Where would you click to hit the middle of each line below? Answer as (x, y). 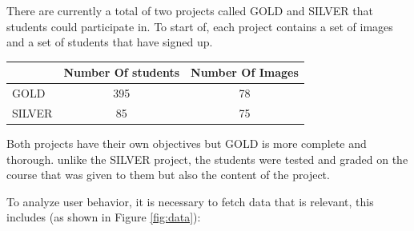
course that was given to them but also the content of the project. (168, 175)
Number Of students (122, 72)
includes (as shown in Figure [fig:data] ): (104, 217)
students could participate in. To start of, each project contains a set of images (200, 26)
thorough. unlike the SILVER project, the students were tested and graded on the (207, 159)
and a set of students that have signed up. (110, 42)
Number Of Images (245, 72)
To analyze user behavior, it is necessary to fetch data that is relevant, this (190, 201)
